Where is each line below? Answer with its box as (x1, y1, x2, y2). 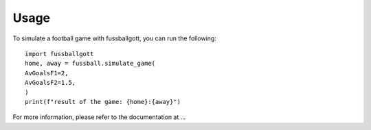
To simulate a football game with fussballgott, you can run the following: (12, 34, 216, 42)
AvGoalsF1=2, (25, 69, 69, 77)
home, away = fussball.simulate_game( (25, 60, 156, 68)
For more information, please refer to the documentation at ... (12, 113, 186, 121)
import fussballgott (25, 50, 94, 57)
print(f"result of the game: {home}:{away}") (25, 98, 181, 105)
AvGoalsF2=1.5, (25, 79, 76, 87)
